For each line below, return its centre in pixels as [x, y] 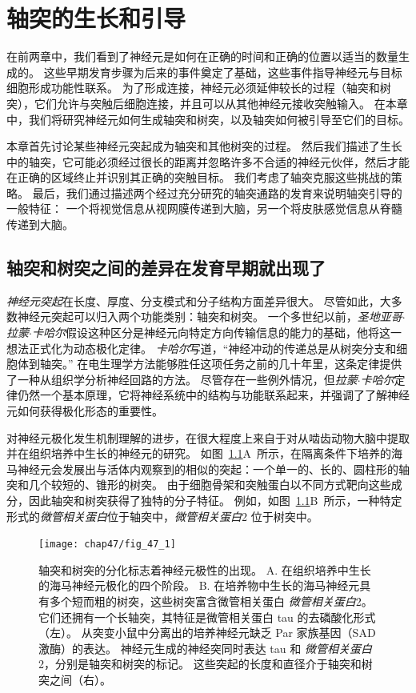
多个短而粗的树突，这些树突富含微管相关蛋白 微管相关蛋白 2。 [211, 601]
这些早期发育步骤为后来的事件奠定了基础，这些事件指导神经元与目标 [223, 72]
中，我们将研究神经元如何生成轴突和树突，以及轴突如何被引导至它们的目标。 [208, 119]
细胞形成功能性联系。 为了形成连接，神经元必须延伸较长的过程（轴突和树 [199, 88]
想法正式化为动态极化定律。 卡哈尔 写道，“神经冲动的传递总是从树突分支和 [202, 348]
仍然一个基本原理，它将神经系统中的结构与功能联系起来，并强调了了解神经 [213, 395]
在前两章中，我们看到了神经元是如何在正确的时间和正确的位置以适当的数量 [202, 56]
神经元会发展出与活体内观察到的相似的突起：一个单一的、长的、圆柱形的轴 [213, 469]
